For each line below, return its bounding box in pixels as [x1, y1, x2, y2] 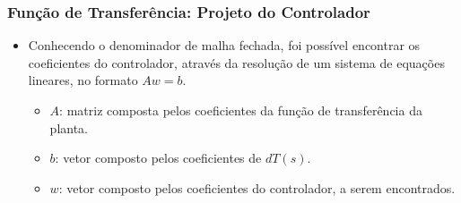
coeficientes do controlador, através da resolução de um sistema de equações [28, 53, 445, 72]
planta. [49, 118, 88, 137]
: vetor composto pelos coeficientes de [55, 148, 262, 167]
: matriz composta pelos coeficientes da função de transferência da [59, 101, 422, 119]
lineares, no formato [28, 71, 138, 89]
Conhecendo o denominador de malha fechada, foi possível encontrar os [28, 36, 421, 55]
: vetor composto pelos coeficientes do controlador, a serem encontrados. [58, 178, 456, 197]
